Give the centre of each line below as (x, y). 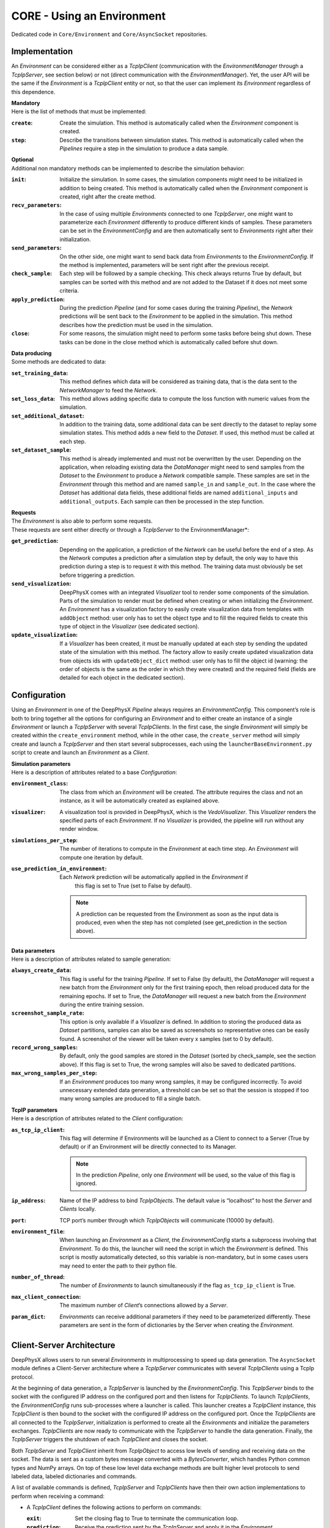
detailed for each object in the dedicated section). (123, 678)
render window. (79, 829)
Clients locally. (78, 1209)
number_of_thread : (38, 1277)
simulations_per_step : (45, 840)
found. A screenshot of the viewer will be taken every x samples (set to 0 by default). (167, 1038)
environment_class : (40, 784)
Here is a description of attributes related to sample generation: (91, 959)
